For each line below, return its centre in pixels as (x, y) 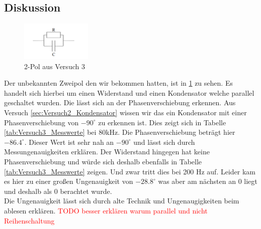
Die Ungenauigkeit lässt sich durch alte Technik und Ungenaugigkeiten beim (122, 201)
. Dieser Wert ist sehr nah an (69, 142)
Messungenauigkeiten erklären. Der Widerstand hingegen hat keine (107, 152)
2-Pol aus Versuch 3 (55, 66)
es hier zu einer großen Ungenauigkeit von (69, 181)
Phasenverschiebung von (41, 122)
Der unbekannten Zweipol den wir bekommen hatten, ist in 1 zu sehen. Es (118, 83)
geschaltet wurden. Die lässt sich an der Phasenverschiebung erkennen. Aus (120, 102)
